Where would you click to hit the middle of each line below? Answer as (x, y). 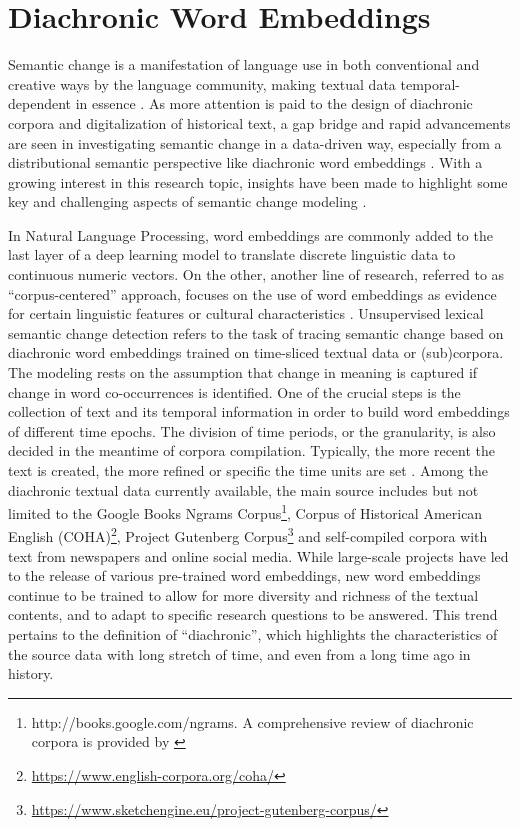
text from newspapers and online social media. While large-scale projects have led (258, 555)
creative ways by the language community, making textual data (202, 83)
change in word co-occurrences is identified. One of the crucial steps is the (234, 391)
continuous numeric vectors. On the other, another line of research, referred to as (256, 274)
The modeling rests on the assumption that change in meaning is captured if (243, 372)
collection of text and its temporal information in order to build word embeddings (259, 411)
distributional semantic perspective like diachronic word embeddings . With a (245, 162)
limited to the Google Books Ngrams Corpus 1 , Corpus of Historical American (245, 511)
